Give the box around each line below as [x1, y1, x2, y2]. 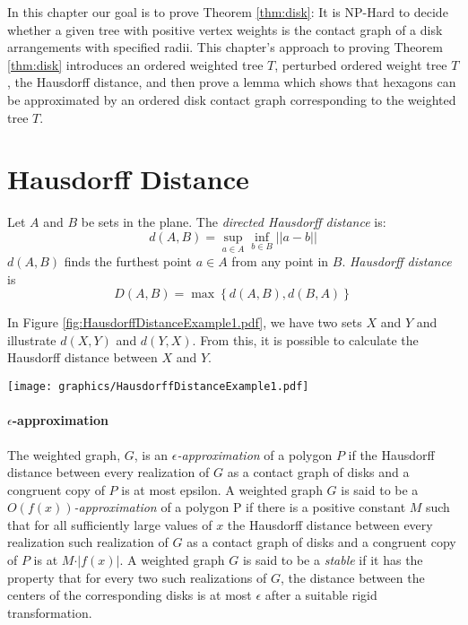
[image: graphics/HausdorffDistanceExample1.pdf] [7, 380, 309, 394]
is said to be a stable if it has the [242, 551, 423, 569]
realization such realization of [7, 533, 169, 551]
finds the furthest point [64, 252, 192, 271]
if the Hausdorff [348, 445, 435, 464]
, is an [134, 445, 169, 464]
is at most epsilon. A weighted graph [121, 480, 323, 499]
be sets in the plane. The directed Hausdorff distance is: [81, 213, 386, 231]
